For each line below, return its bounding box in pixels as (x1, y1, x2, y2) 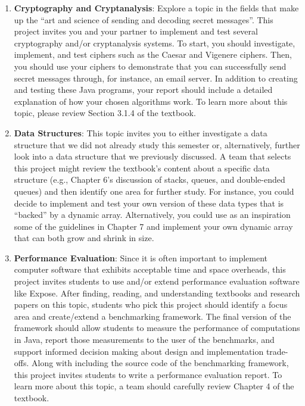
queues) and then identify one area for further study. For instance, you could (14, 185, 294, 197)
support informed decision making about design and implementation (14, 345, 264, 357)
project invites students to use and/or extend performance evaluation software (14, 275, 300, 288)
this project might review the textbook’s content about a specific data (14, 161, 270, 174)
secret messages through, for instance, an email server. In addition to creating (14, 71, 298, 84)
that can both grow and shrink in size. (14, 232, 154, 244)
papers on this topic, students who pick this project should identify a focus (14, 298, 288, 311)
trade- (266, 345, 288, 357)
